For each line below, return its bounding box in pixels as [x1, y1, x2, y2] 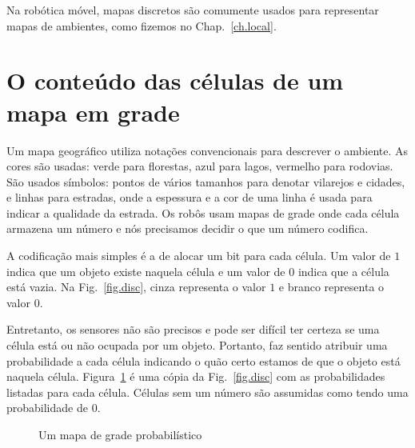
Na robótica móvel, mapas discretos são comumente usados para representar [6, 2, 379, 18]
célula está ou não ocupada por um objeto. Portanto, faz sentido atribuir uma [6, 337, 388, 354]
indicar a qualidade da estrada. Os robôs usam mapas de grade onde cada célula [6, 204, 400, 221]
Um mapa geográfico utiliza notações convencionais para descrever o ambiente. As [6, 142, 409, 158]
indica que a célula [297, 262, 389, 279]
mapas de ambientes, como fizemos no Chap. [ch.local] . [6, 17, 277, 34]
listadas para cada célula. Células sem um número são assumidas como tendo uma [6, 383, 409, 400]
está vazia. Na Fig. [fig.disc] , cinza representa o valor [6, 278, 266, 295]
